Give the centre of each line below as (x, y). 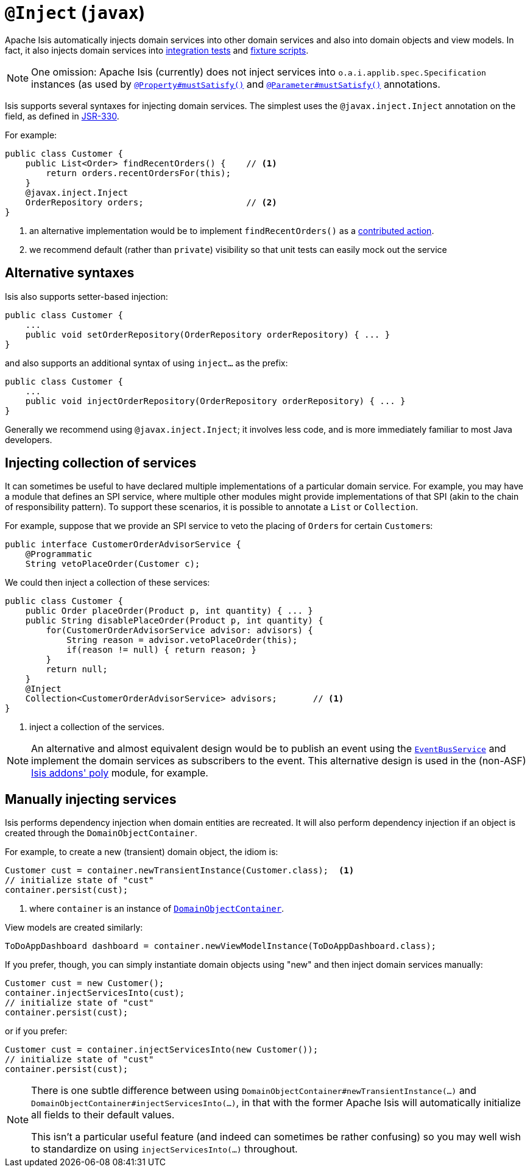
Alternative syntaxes (70, 273)
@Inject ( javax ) (75, 13)
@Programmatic (59, 554)
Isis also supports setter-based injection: (87, 296)
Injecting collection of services (101, 463)
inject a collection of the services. (97, 727)
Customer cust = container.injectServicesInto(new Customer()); (162, 1050)
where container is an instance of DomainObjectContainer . (157, 909)
